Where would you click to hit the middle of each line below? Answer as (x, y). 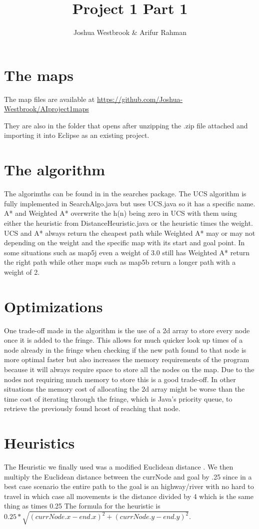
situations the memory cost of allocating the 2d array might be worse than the (124, 389)
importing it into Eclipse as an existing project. (77, 135)
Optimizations (53, 306)
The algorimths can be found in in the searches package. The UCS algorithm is (125, 194)
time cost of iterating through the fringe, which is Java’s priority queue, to (118, 398)
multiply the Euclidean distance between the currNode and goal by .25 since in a (128, 476)
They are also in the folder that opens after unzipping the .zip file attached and (126, 125)
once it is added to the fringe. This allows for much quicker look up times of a (123, 340)
